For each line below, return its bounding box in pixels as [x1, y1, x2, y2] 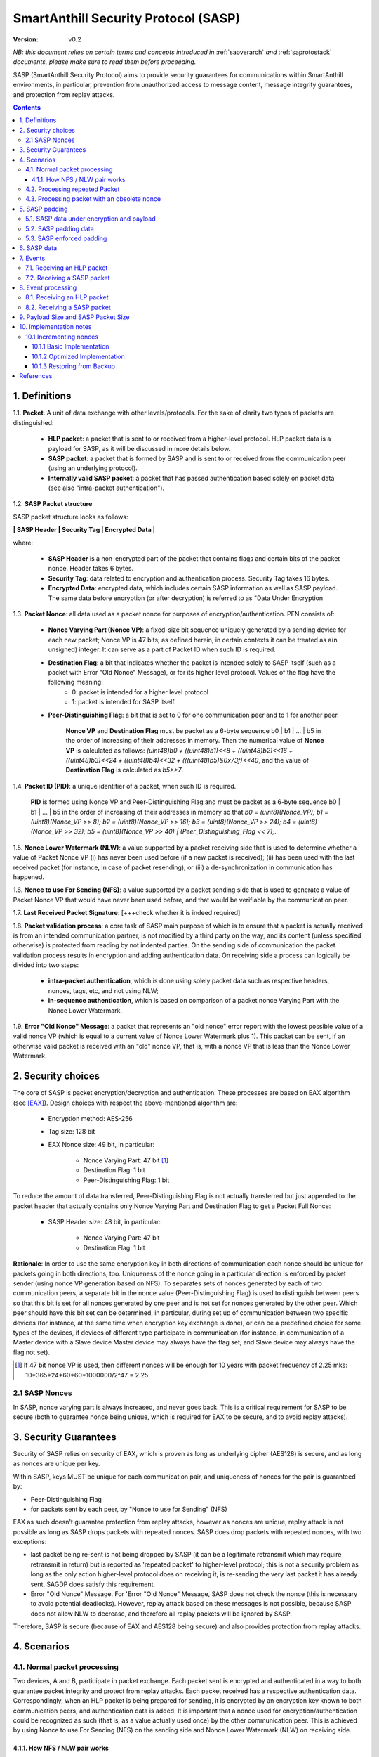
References [19, 372, 53, 380]
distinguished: [13, 418, 54, 427]
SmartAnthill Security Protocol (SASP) [13, 11, 241, 26]
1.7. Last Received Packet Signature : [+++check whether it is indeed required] [13, 909, 241, 917]
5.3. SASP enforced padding [25, 234, 107, 242]
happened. [13, 872, 45, 881]
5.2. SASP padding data [25, 224, 94, 233]
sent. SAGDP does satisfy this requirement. [30, 1580, 156, 1588]
